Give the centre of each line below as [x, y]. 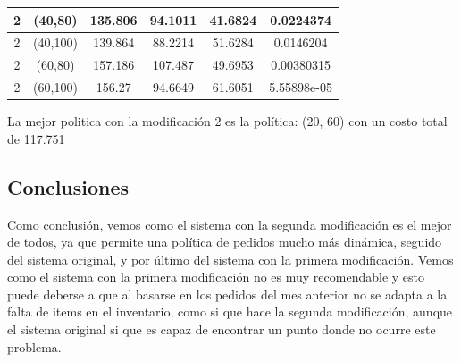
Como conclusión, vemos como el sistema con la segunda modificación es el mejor [230, 224]
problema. [34, 346]
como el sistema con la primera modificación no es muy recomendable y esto [216, 277]
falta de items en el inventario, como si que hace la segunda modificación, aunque [230, 311]
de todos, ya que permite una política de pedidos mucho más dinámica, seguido [225, 242]
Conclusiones [68, 186]
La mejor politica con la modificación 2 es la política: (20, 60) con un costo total [227, 121]
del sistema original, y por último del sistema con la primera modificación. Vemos [230, 259]
